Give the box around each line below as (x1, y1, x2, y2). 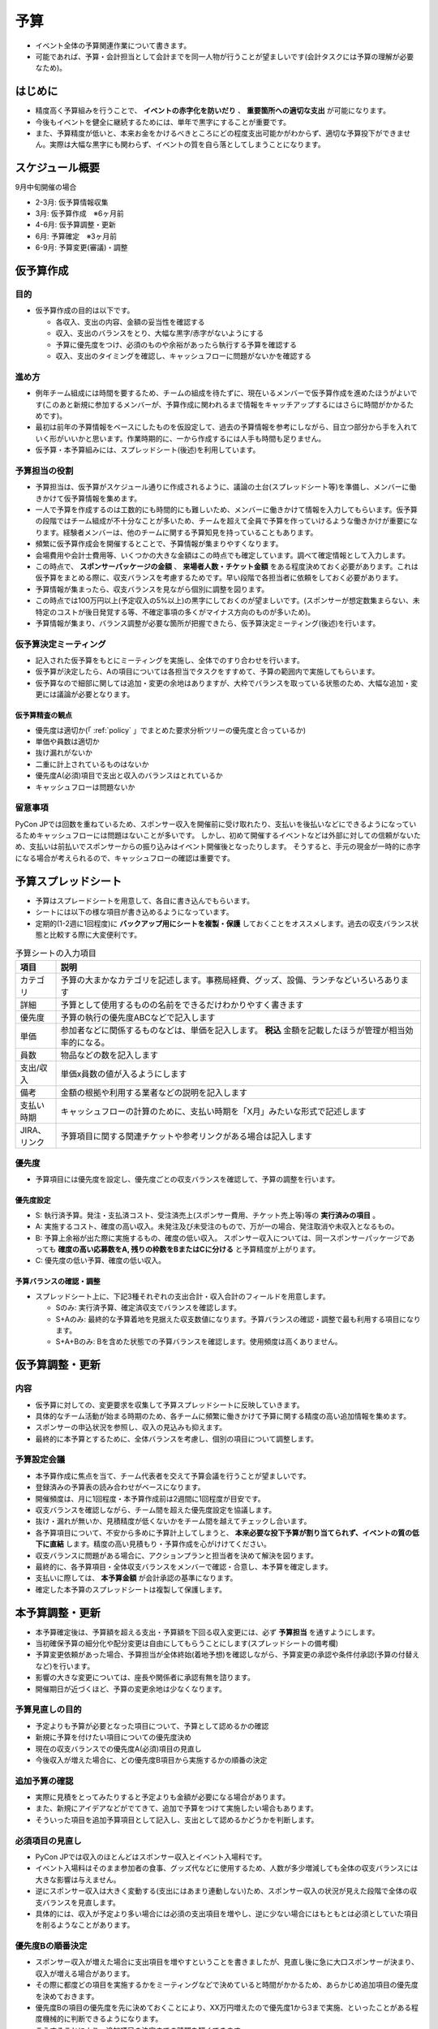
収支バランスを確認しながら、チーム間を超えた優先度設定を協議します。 (35, 1506, 276, 1515)
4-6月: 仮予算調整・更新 (35, 220, 117, 230)
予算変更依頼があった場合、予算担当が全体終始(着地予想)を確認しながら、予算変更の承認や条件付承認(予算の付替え (35, 1650, 420, 1660)
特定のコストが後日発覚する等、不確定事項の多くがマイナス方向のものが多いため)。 (35, 607, 316, 617)
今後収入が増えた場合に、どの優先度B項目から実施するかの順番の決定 (35, 1755, 268, 1764)
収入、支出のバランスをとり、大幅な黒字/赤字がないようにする (55, 329, 264, 338)
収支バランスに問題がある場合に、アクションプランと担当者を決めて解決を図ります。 (35, 1550, 318, 1560)
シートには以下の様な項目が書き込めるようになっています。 (35, 907, 234, 917)
